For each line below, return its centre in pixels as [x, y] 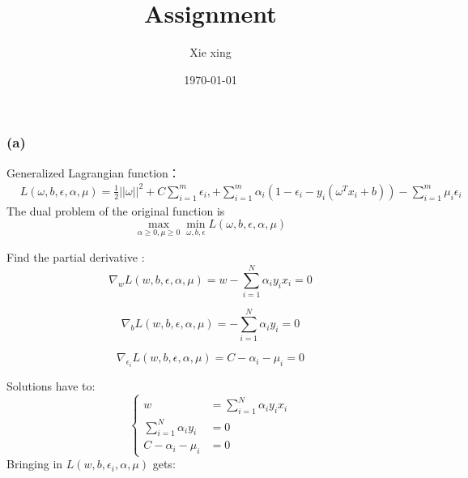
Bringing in [35, 464]
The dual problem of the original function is [116, 210]
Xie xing [211, 52]
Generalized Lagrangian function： [93, 172]
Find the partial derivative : [76, 256]
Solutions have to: [51, 385]
